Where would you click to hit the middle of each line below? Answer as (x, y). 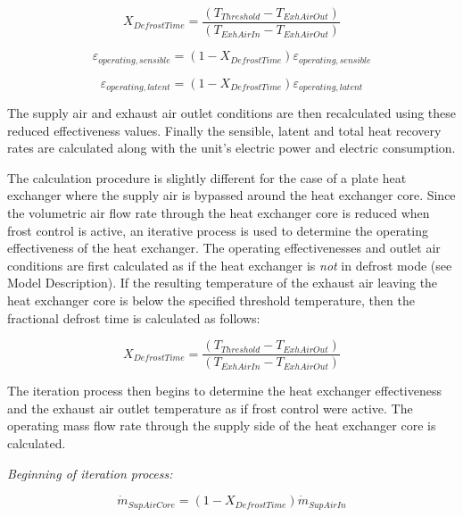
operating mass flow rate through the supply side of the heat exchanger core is (222, 425)
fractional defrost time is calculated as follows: (134, 317)
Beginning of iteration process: (90, 473)
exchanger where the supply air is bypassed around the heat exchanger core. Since (231, 195)
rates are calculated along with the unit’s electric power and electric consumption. (231, 148)
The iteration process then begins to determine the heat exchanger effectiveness (224, 391)
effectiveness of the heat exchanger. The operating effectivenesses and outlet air (224, 248)
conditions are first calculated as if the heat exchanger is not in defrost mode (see (230, 265)
